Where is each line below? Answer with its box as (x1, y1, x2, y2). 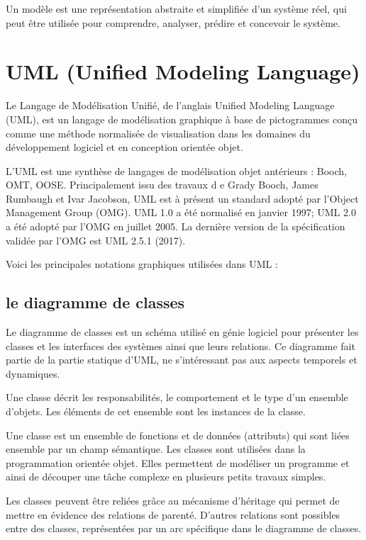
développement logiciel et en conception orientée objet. (6, 140, 243, 154)
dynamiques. (6, 366, 60, 381)
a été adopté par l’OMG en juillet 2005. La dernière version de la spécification (6, 219, 345, 234)
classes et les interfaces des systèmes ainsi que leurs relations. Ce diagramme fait (6, 338, 355, 353)
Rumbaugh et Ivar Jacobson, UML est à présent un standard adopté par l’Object (6, 191, 359, 206)
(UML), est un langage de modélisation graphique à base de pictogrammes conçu (6, 111, 358, 126)
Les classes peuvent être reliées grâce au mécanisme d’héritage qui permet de (6, 493, 340, 507)
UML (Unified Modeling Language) (6, 57, 360, 86)
